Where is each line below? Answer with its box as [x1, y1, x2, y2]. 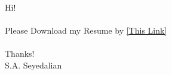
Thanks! [5, 47, 35, 60]
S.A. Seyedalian [5, 58, 62, 71]
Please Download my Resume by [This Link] [5, 24, 167, 37]
